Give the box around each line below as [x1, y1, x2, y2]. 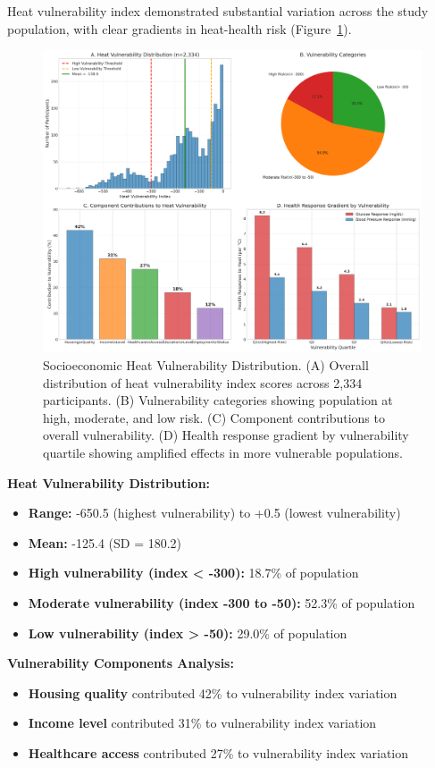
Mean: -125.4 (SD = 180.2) [28, 533, 182, 552]
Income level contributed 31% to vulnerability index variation [28, 713, 377, 732]
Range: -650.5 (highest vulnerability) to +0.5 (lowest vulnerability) [28, 503, 401, 522]
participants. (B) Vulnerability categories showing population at [43, 391, 393, 409]
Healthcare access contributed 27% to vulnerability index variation [28, 743, 409, 762]
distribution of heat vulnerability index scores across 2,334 [43, 373, 363, 392]
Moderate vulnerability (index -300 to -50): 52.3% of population [28, 594, 415, 612]
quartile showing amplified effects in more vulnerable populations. [43, 443, 403, 462]
